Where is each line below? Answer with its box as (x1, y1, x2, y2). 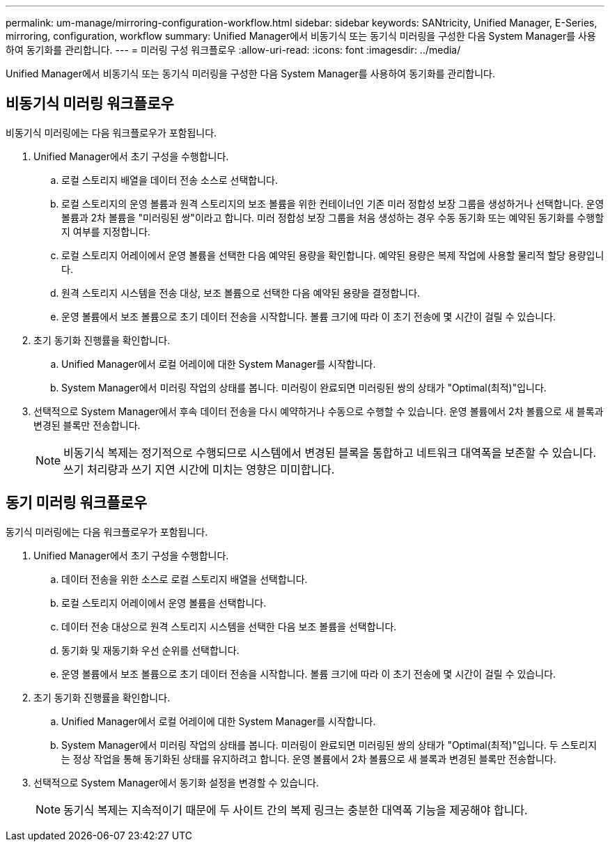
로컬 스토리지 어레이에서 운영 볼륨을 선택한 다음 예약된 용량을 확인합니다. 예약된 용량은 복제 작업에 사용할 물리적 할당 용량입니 (61, 249, 604, 261)
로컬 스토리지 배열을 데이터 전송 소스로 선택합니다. (61, 173, 279, 186)
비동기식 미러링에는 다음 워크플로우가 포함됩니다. (6, 126, 217, 139)
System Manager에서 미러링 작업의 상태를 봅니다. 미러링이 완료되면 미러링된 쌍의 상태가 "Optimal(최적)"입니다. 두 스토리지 (61, 738, 597, 751)
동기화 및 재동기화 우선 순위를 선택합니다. (61, 644, 240, 656)
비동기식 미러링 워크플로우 (6, 95, 174, 113)
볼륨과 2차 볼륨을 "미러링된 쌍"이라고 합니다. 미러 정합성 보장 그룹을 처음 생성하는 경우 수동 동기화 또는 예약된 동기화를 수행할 (61, 211, 604, 224)
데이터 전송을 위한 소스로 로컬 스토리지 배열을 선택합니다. (61, 573, 308, 585)
